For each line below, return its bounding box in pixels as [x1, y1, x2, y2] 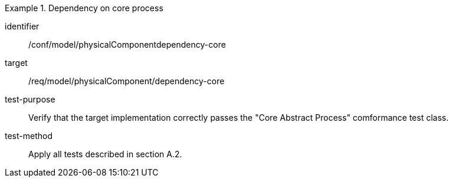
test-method [5, 131, 52, 141]
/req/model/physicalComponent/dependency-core [28, 76, 225, 86]
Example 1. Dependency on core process [5, 3, 163, 13]
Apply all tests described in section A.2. [28, 149, 182, 159]
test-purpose [5, 94, 55, 104]
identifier [5, 21, 40, 31]
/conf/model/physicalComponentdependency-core [28, 39, 226, 49]
